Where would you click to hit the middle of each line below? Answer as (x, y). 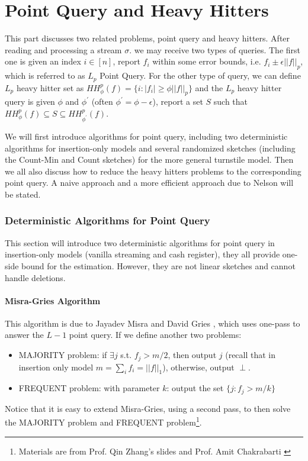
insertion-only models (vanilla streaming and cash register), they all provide (142, 254)
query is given (30, 101)
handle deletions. (35, 277)
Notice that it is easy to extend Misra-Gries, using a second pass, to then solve (148, 408)
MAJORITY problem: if (63, 355)
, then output (192, 355)
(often (102, 101)
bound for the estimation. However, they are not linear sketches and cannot (158, 265)
